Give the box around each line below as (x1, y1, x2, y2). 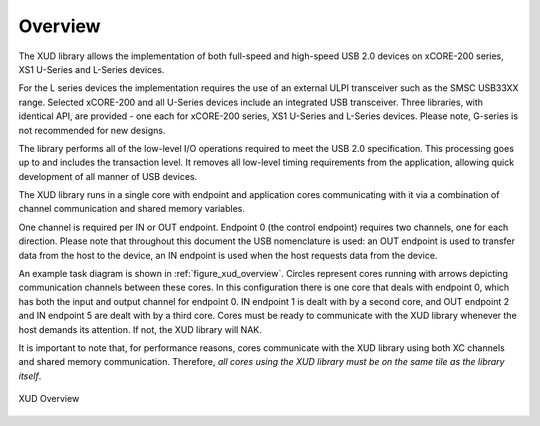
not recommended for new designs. (18, 124, 166, 136)
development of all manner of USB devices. (18, 170, 198, 182)
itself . (18, 370, 42, 382)
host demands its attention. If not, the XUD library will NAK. (18, 323, 262, 335)
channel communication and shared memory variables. (18, 203, 245, 215)
